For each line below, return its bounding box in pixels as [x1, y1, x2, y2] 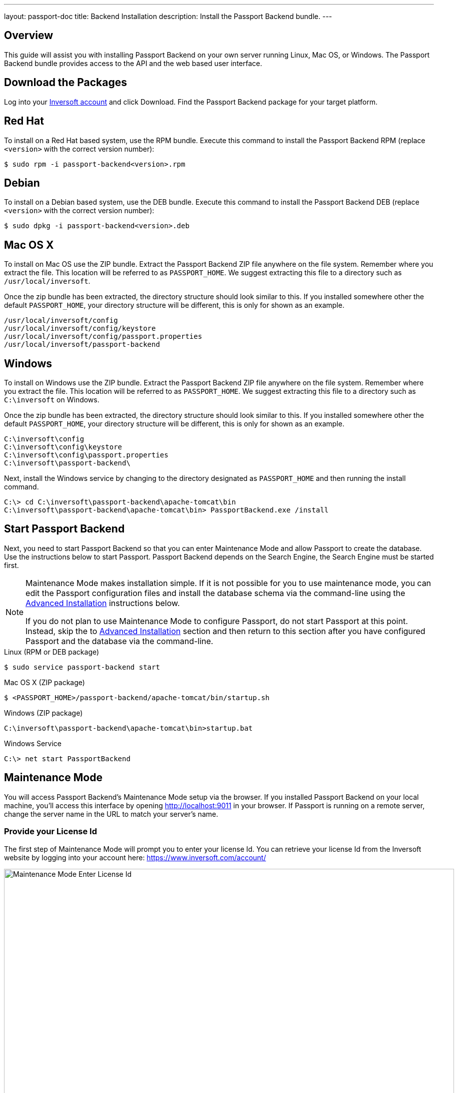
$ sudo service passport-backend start [4, 663, 160, 671]
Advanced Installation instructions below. [25, 598, 180, 608]
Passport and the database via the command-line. [25, 636, 213, 646]
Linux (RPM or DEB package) [4, 647, 99, 656]
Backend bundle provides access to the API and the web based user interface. [4, 59, 262, 68]
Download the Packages [4, 76, 127, 89]
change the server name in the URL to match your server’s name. [4, 809, 218, 818]
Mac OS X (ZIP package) [4, 678, 85, 687]
